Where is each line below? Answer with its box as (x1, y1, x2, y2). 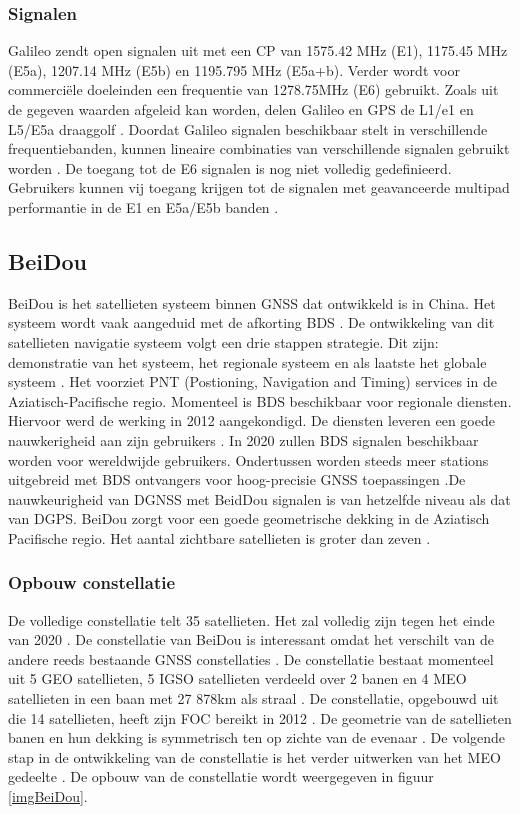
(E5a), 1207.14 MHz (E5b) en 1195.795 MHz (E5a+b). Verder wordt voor (8, 59, 460, 80)
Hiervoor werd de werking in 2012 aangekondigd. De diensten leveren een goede (8, 410, 495, 431)
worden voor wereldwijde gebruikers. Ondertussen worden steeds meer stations (8, 449, 489, 470)
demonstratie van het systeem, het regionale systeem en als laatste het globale (8, 351, 487, 372)
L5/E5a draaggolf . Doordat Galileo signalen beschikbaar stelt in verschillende (8, 118, 488, 139)
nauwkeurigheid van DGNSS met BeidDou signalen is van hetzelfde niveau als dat (8, 488, 511, 509)
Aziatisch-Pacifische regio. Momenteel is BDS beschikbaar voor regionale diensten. (8, 390, 512, 411)
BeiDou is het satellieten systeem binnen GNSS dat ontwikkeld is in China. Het (8, 292, 496, 313)
